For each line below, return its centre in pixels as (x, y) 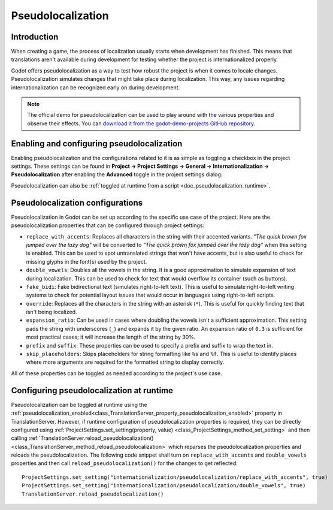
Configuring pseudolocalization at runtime (92, 390)
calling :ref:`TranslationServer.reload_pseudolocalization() (82, 438)
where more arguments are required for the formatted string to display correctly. (125, 362)
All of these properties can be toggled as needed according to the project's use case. (116, 373)
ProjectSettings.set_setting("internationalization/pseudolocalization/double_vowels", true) (164, 486)
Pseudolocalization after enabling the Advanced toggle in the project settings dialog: (117, 174)
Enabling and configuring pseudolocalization (97, 144)
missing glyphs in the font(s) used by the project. (87, 261)
